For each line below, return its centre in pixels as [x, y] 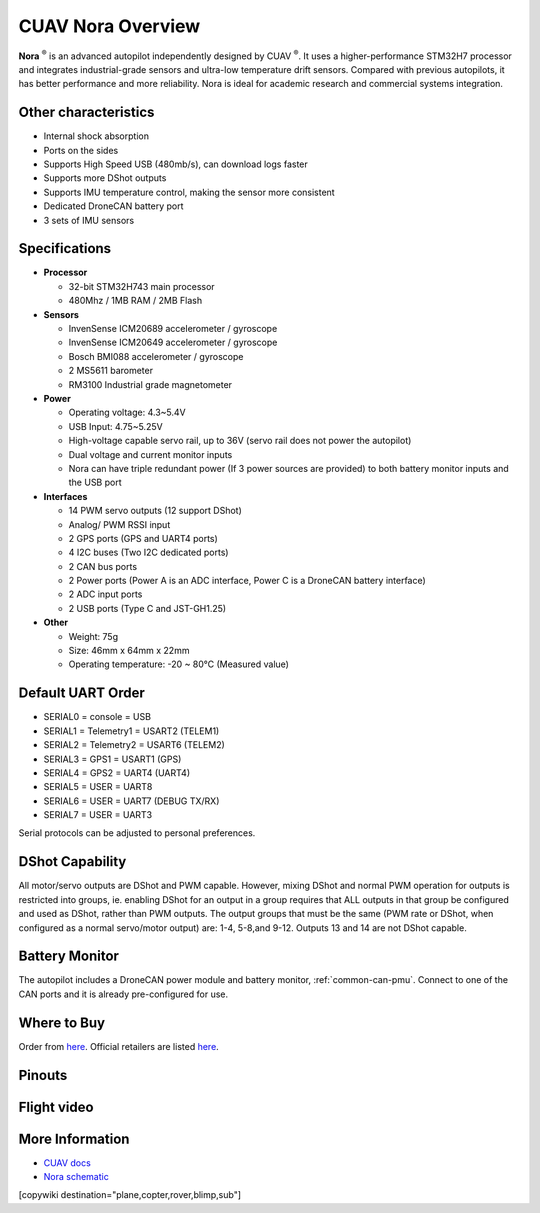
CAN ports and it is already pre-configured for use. [123, 994]
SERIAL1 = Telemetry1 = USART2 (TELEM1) [131, 731]
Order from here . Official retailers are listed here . [118, 1046]
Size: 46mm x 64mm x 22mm [129, 651]
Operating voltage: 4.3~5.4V [127, 412]
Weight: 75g [93, 636]
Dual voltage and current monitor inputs [150, 454]
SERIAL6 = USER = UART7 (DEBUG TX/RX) [131, 801]
